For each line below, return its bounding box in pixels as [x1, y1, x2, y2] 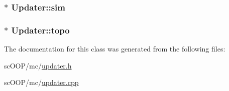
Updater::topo [11, 23, 70, 36]
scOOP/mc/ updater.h [4, 60, 72, 70]
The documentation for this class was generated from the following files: [4, 43, 225, 54]
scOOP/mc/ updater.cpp [4, 77, 79, 87]
